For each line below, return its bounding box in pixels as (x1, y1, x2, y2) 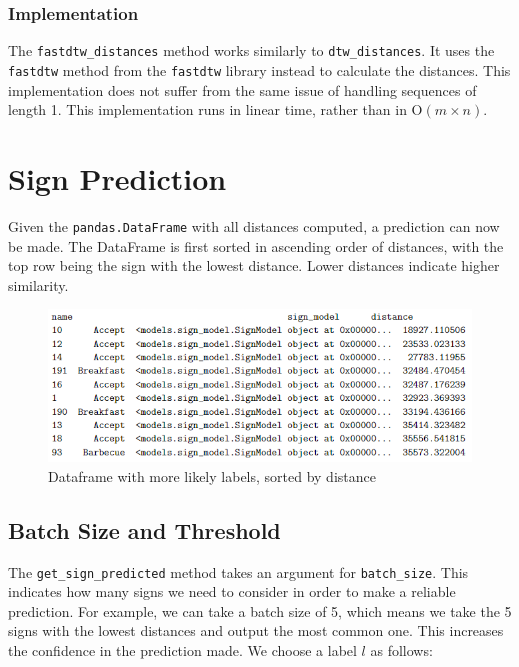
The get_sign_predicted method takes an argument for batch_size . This (8, 561, 469, 582)
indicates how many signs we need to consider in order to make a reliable (8, 581, 456, 602)
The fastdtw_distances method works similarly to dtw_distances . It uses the (8, 40, 495, 61)
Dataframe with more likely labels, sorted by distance (48, 465, 376, 486)
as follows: (370, 639, 433, 660)
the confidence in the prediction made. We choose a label (8, 639, 357, 660)
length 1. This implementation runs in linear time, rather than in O (8, 99, 423, 120)
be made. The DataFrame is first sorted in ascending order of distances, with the (8, 235, 504, 256)
